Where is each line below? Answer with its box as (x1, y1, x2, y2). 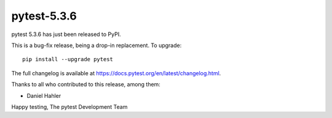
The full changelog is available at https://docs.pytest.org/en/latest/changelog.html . (11, 69, 221, 76)
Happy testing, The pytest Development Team (11, 103, 128, 110)
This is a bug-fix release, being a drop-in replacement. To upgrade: (11, 42, 182, 49)
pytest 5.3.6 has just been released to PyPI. (11, 31, 121, 38)
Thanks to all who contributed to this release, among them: (11, 81, 161, 88)
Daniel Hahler (26, 92, 61, 99)
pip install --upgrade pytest (22, 56, 114, 63)
